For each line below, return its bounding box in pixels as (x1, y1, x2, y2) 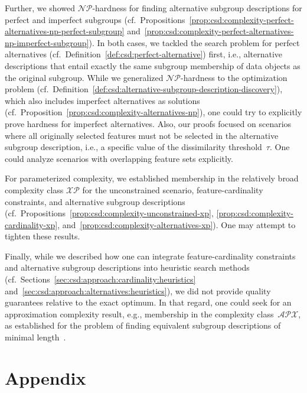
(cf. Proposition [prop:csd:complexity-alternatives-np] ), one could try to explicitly (5, 106, 302, 118)
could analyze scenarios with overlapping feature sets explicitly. (5, 152, 233, 164)
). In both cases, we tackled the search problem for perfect (89, 36, 300, 48)
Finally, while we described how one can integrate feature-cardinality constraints (5, 249, 296, 262)
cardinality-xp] (5, 218, 58, 230)
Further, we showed (5, 2, 75, 14)
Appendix (5, 365, 86, 389)
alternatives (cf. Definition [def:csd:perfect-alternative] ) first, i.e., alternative (5, 48, 283, 60)
